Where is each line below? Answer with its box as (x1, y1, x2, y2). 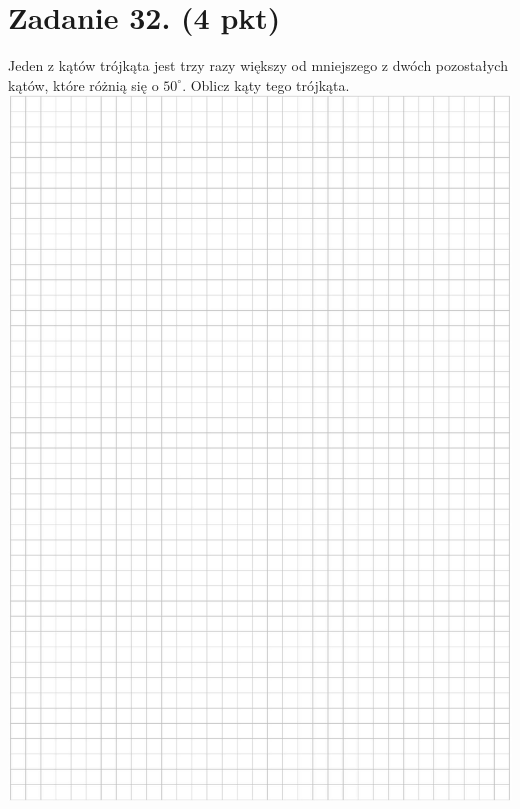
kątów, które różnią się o (8, 74, 159, 95)
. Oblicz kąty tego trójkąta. (182, 74, 350, 95)
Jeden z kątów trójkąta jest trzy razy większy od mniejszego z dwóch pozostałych (8, 55, 508, 76)
